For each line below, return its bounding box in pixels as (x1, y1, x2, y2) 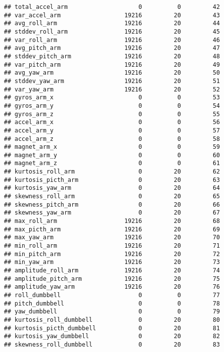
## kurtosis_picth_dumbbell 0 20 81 (4, 324, 220, 332)
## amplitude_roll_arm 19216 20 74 (4, 267, 220, 274)
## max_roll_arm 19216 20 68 (4, 218, 220, 225)
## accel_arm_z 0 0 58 (4, 135, 220, 142)
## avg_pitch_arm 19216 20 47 (4, 44, 220, 52)
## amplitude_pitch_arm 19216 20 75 (4, 275, 220, 282)
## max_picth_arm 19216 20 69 (4, 225, 220, 233)
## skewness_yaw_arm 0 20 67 (4, 209, 220, 217)
